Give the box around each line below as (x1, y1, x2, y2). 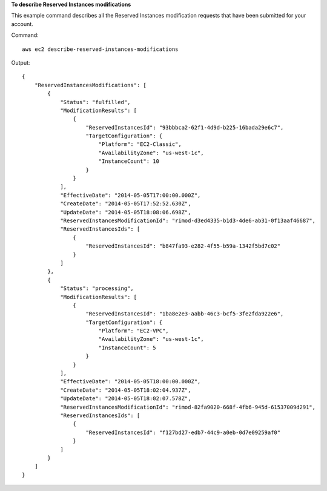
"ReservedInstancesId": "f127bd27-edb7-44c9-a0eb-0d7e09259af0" (85, 429, 281, 436)
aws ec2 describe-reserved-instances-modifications (22, 45, 179, 53)
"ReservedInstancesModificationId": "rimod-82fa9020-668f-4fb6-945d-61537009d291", (60, 403, 316, 410)
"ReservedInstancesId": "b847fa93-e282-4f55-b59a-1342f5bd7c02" (85, 243, 281, 249)
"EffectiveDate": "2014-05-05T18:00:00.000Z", (60, 378, 201, 385)
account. (11, 20, 33, 27)
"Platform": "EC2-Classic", (98, 141, 182, 148)
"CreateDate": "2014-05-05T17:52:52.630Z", (60, 200, 191, 207)
